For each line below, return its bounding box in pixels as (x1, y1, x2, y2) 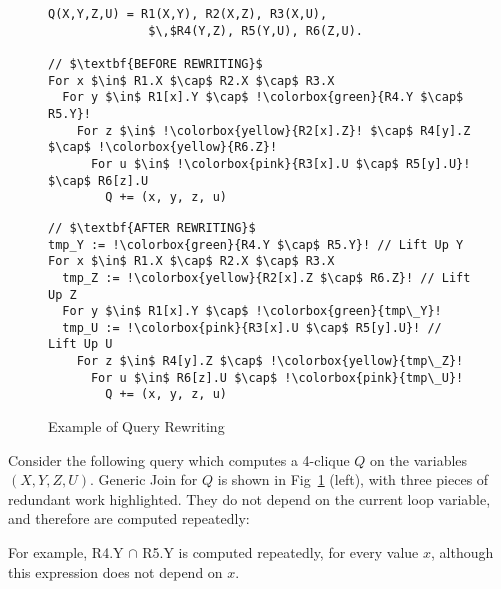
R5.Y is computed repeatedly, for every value (142, 542, 419, 563)
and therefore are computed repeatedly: (8, 508, 250, 529)
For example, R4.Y (8, 542, 124, 563)
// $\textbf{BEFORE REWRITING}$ (48, 56, 263, 71)
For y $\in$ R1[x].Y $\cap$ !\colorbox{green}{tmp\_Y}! (62, 304, 442, 319)
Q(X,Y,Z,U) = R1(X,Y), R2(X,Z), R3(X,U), (48, 7, 328, 21)
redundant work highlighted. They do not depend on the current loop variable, (8, 488, 491, 509)
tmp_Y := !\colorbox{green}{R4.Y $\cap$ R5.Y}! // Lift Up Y (48, 237, 464, 252)
